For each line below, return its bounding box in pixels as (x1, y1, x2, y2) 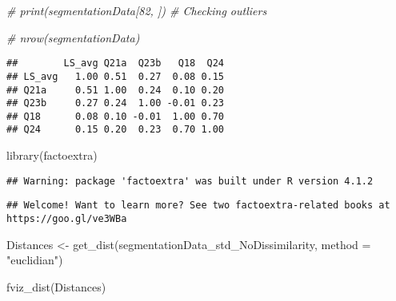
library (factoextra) (6, 147, 98, 164)
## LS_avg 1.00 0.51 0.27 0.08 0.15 (6, 70, 225, 82)
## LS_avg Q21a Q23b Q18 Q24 (6, 57, 225, 69)
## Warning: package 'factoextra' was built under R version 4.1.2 (6, 175, 374, 187)
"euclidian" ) (6, 251, 63, 268)
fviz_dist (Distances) (6, 278, 106, 295)
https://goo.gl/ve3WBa (6, 213, 127, 225)
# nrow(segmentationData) (6, 29, 140, 46)
